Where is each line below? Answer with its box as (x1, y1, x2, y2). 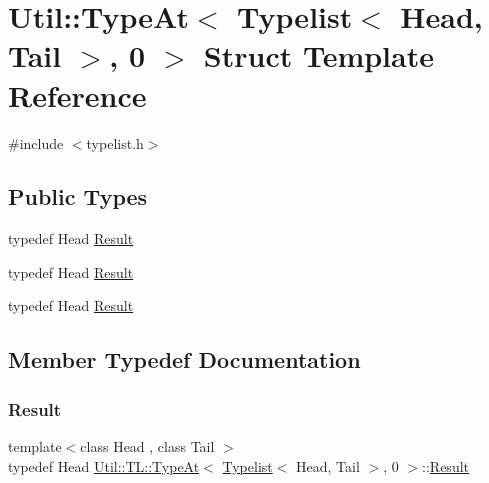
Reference (8, 74, 147, 115)
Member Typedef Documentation (8, 344, 361, 375)
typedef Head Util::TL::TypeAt (8, 455, 200, 476)
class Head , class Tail (80, 436, 215, 457)
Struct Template (203, 35, 434, 76)
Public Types (8, 181, 148, 212)
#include (8, 132, 64, 153)
